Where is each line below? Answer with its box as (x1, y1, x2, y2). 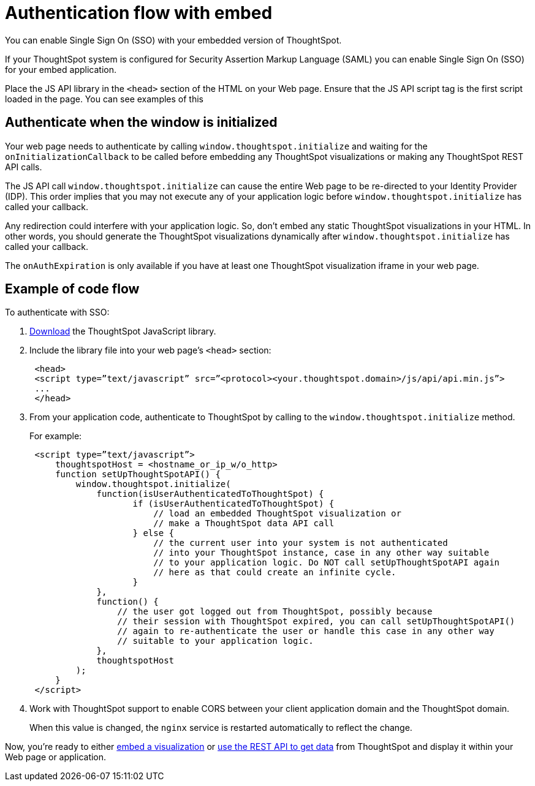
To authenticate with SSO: (5, 307, 110, 318)
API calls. (5, 161, 42, 172)
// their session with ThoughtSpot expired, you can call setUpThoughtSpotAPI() (117, 616, 515, 627)
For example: (29, 431, 82, 442)
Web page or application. (5, 752, 107, 763)
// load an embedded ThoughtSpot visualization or (153, 508, 401, 519)
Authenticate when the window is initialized (5, 115, 278, 130)
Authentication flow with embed (5, 2, 273, 23)
